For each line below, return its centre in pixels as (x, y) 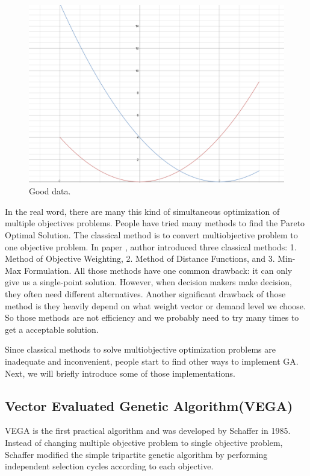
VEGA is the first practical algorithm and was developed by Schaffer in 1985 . (148, 431)
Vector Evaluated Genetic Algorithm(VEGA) (149, 405)
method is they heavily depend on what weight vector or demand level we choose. (155, 305)
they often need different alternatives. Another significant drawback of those (145, 293)
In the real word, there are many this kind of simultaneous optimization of (142, 211)
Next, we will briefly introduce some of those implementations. (120, 373)
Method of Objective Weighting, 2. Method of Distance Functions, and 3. (140, 258)
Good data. (50, 191)
